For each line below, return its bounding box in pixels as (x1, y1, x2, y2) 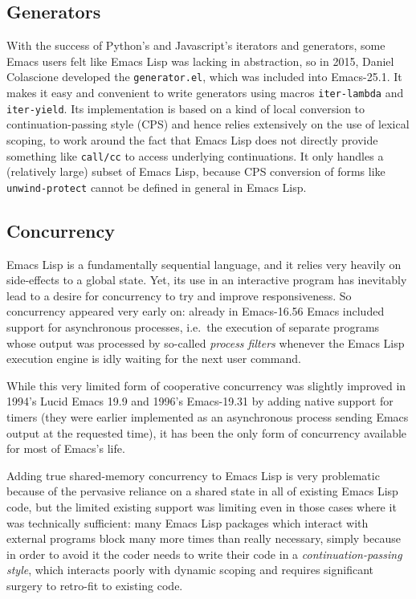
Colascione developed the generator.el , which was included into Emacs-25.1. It (6, 68, 402, 85)
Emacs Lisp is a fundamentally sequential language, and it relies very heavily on (6, 255, 402, 272)
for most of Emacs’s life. (6, 440, 125, 457)
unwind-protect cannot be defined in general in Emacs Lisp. (6, 178, 307, 195)
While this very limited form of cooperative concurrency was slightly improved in (6, 377, 406, 393)
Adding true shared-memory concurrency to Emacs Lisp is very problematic (6, 467, 380, 483)
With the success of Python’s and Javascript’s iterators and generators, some (6, 37, 385, 54)
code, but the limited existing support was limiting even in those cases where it (6, 498, 397, 515)
